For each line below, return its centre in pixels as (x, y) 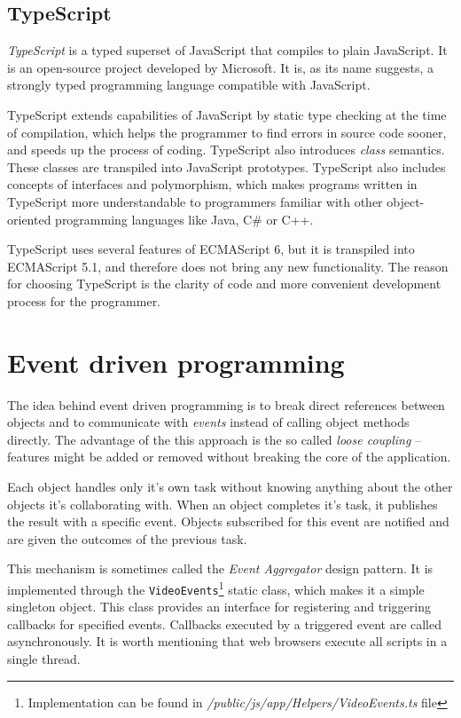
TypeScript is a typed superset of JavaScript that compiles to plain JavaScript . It (227, 50)
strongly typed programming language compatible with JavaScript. (189, 85)
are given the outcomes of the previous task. (127, 538)
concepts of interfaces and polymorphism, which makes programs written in (212, 184)
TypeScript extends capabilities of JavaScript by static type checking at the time (227, 114)
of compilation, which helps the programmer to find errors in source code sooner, (227, 132)
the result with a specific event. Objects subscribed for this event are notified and (228, 521)
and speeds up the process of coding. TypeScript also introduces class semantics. (226, 150)
